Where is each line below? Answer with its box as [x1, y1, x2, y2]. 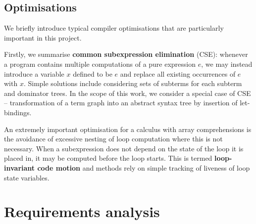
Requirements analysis [4, 201, 160, 222]
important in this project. [4, 32, 82, 43]
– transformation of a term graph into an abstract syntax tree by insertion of [4, 97, 238, 108]
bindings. [4, 107, 32, 117]
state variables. [4, 172, 50, 182]
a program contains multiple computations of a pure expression [4, 58, 196, 69]
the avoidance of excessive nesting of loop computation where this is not [4, 134, 223, 144]
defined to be [73, 68, 112, 79]
